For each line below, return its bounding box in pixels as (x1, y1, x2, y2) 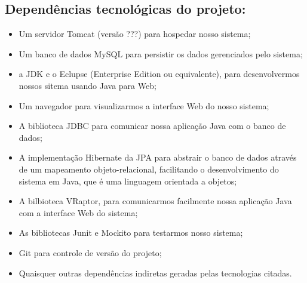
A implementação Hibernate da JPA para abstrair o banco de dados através (19, 151, 297, 164)
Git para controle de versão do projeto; (19, 246, 162, 259)
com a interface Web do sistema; (19, 206, 138, 219)
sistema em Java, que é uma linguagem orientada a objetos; (19, 174, 237, 187)
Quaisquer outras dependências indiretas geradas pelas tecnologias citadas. (19, 266, 292, 279)
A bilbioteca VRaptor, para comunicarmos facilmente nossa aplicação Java (19, 195, 292, 207)
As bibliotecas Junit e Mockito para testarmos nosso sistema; (19, 226, 243, 239)
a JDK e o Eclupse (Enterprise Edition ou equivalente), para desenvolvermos (19, 67, 300, 80)
